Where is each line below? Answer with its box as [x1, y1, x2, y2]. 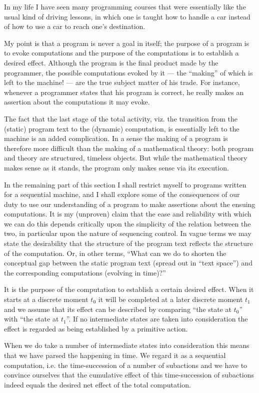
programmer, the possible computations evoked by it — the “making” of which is [4, 67, 253, 77]
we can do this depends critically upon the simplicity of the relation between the [4, 218, 251, 228]
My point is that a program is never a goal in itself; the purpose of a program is [4, 37, 249, 48]
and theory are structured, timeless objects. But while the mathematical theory [4, 152, 247, 163]
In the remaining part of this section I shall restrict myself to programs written [4, 179, 246, 189]
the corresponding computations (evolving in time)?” [4, 267, 166, 277]
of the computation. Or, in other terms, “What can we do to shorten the [4, 247, 226, 258]
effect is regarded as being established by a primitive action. [4, 323, 188, 333]
